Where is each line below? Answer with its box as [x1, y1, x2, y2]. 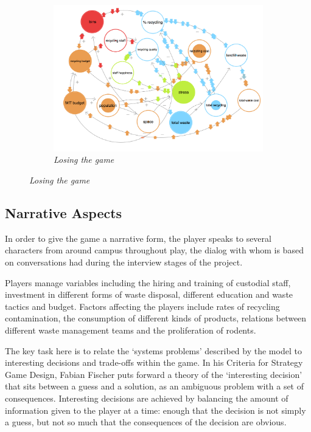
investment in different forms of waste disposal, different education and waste [5, 288, 293, 301]
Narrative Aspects [5, 204, 122, 222]
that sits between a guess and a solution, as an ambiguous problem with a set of [5, 380, 304, 393]
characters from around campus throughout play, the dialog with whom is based [5, 244, 304, 256]
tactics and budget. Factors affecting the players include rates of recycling [5, 300, 280, 312]
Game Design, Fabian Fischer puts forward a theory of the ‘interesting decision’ [5, 368, 302, 380]
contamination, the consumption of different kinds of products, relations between [5, 312, 307, 324]
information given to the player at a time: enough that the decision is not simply [5, 403, 306, 416]
